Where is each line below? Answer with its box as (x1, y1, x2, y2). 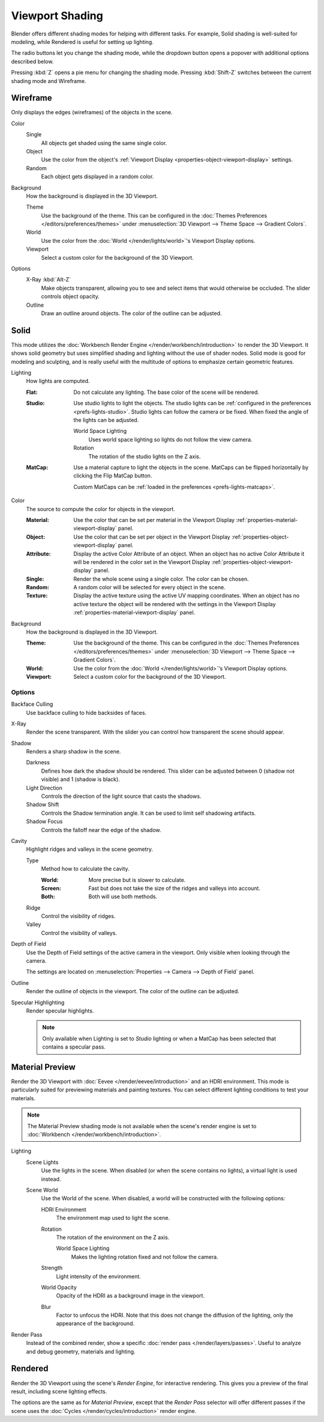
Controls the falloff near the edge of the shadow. (41, 826, 161, 833)
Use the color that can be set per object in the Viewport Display (73, 533, 230, 541)
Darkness (26, 759, 50, 766)
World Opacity (41, 1284, 77, 1291)
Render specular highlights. (26, 1007, 94, 1014)
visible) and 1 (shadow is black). (41, 776, 120, 783)
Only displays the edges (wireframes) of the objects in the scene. (11, 109, 173, 116)
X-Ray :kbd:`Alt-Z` (26, 276, 71, 283)
